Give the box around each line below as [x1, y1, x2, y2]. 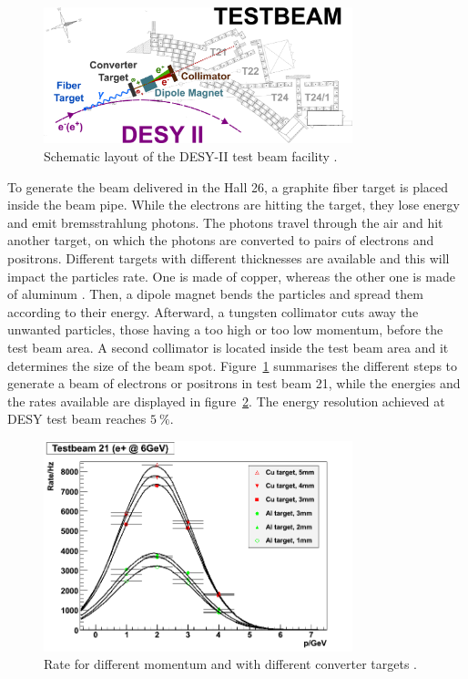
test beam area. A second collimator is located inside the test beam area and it [7, 337, 449, 356]
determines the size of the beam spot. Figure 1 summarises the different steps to [7, 355, 458, 375]
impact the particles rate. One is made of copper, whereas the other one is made [7, 266, 456, 285]
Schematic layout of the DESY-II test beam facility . [44, 146, 338, 165]
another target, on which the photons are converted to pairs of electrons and [7, 231, 434, 250]
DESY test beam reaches [7, 409, 147, 428]
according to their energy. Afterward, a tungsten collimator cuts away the [7, 302, 419, 321]
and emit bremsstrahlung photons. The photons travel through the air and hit [7, 212, 443, 231]
